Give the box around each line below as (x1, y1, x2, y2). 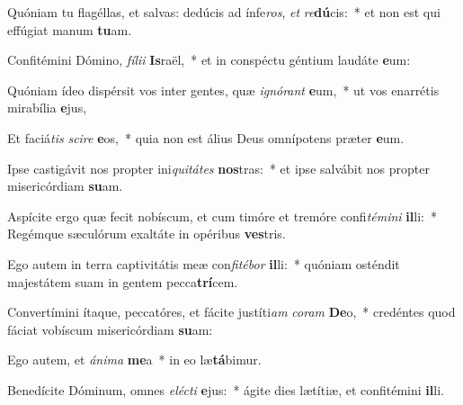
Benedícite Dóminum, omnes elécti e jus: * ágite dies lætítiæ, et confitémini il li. (7, 380, 444, 399)
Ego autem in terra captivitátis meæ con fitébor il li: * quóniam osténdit (7, 254, 400, 273)
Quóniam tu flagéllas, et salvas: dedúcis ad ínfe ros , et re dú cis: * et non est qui (7, 3, 441, 21)
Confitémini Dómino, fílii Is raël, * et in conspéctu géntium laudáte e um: (7, 50, 411, 69)
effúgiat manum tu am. (7, 20, 132, 39)
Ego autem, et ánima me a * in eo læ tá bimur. (7, 350, 262, 369)
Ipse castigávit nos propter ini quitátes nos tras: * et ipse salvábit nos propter (7, 158, 430, 177)
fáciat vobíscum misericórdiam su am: (7, 319, 213, 338)
